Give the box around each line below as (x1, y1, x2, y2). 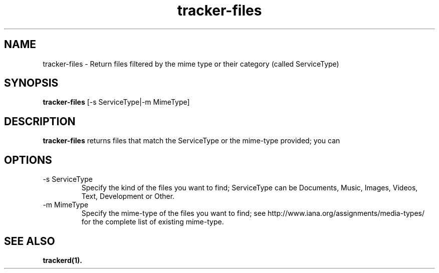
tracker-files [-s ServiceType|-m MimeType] (43, 98, 190, 107)
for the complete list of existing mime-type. (81, 217, 224, 226)
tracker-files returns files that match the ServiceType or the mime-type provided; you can (43, 136, 340, 145)
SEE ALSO (4, 234, 55, 247)
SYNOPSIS (4, 77, 59, 90)
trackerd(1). (43, 255, 82, 264)
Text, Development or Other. (81, 192, 175, 201)
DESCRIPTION (4, 115, 76, 128)
